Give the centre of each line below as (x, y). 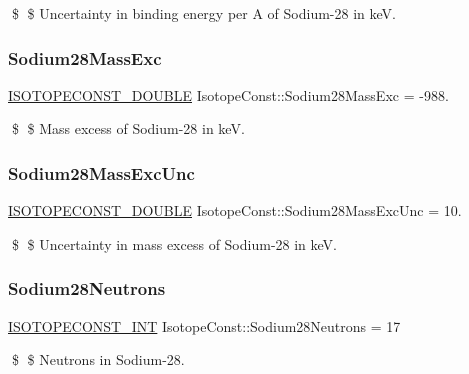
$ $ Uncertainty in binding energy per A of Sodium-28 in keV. (203, 13)
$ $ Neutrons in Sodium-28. (98, 359)
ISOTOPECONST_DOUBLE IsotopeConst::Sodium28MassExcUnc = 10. (235, 210)
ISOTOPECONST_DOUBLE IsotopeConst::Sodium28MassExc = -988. (228, 94)
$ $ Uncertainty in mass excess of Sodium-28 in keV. (174, 243)
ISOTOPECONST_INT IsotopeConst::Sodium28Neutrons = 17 (204, 325)
